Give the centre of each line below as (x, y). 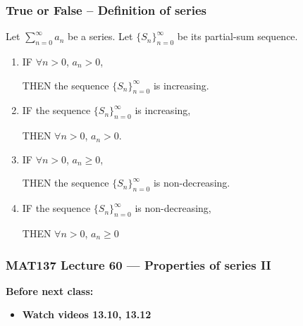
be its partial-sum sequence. (237, 36)
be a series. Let (100, 36)
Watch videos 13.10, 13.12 (87, 314)
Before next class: (50, 290)
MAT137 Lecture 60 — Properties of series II (138, 264)
